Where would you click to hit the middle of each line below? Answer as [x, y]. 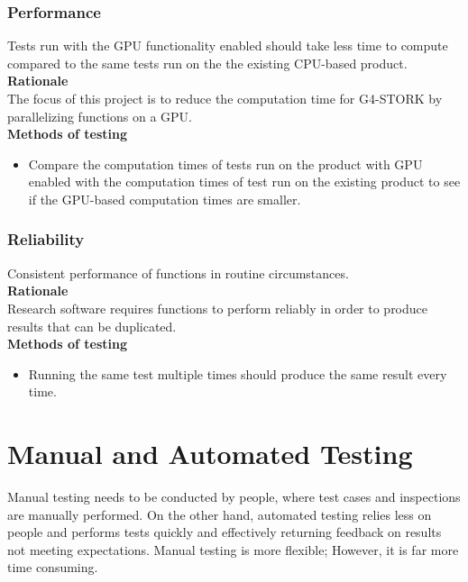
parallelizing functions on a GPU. [100, 116]
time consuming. [53, 567]
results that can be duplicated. [92, 326]
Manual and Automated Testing [210, 454]
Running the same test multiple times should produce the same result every [238, 373]
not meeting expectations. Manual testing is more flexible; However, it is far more [233, 549]
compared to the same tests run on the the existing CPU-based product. [207, 63]
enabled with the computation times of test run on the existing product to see [244, 182]
